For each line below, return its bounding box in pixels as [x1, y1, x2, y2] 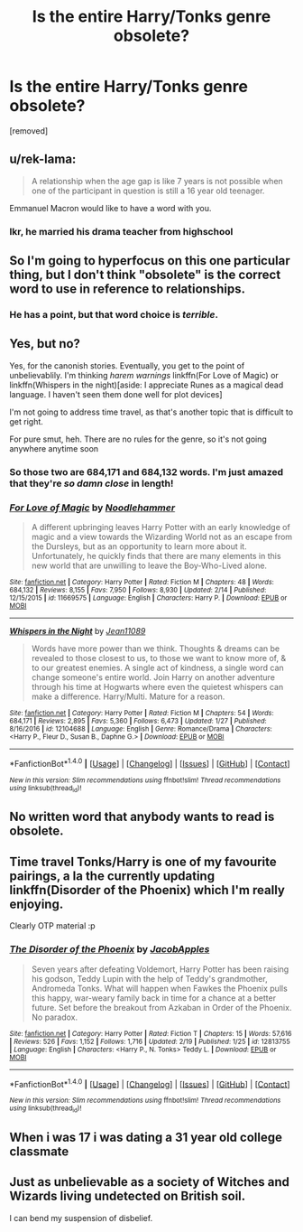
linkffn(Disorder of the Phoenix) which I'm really [9, 882, 286, 898]
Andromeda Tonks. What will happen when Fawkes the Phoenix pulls [31, 983, 289, 994]
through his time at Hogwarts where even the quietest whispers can [31, 682, 284, 693]
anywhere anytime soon [9, 443, 99, 453]
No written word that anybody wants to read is [9, 809, 275, 825]
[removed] [9, 125, 49, 136]
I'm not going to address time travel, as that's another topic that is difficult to [9, 406, 294, 417]
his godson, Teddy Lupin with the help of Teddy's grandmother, [31, 973, 268, 984]
